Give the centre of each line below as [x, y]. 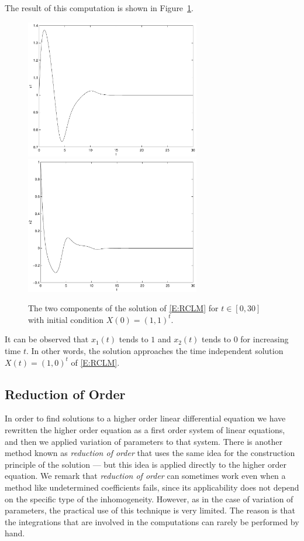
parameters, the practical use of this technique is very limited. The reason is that [150, 510]
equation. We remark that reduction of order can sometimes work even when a [145, 476]
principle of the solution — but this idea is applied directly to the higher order [146, 464]
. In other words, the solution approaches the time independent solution [155, 351]
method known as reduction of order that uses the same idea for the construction [150, 453]
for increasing [265, 339]
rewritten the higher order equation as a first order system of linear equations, [145, 430]
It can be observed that [47, 339]
